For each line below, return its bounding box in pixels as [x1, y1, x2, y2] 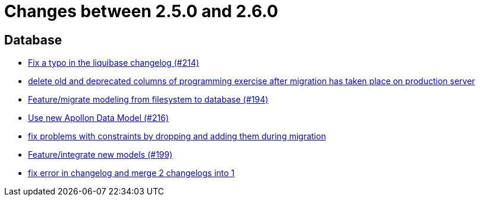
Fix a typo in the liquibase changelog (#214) [28, 58, 200, 68]
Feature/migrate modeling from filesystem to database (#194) [28, 94, 269, 105]
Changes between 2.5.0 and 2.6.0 [4, 1, 279, 21]
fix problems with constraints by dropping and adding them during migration [28, 131, 326, 142]
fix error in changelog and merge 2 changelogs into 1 [28, 168, 235, 178]
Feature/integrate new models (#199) [28, 149, 173, 160]
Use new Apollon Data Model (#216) [28, 113, 169, 123]
